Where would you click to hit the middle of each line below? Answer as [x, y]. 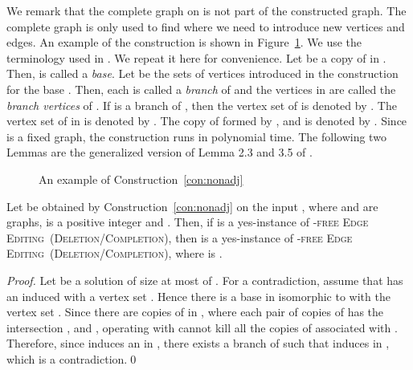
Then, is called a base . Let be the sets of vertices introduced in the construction [202, 73]
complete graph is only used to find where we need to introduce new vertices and [206, 26]
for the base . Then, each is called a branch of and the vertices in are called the [201, 89]
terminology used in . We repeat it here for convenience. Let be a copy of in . [196, 57]
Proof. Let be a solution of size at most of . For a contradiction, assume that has [205, 280]
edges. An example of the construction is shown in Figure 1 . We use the [184, 42]
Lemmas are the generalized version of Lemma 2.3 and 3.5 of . [159, 152]
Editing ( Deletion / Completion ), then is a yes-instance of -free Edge [180, 237]
